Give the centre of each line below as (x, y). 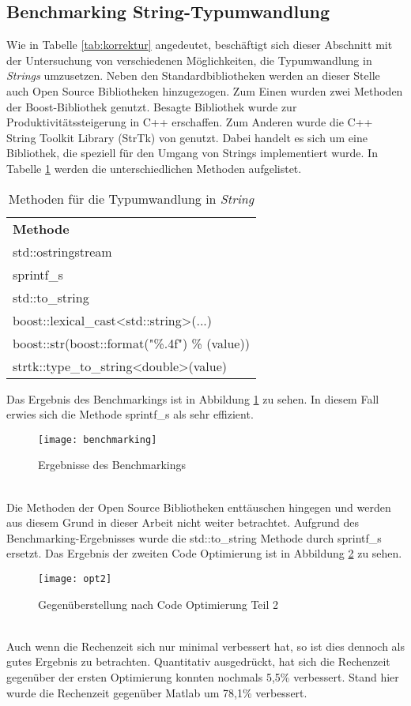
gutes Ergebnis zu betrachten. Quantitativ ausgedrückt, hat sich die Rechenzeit (198, 661)
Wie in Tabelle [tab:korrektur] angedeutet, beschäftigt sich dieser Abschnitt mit (200, 45)
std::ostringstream (62, 251)
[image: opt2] (75, 578)
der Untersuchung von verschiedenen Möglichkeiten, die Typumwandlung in (189, 60)
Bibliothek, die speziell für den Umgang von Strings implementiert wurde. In (192, 153)
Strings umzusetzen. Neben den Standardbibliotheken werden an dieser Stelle (193, 75)
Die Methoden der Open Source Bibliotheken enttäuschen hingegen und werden (199, 507)
